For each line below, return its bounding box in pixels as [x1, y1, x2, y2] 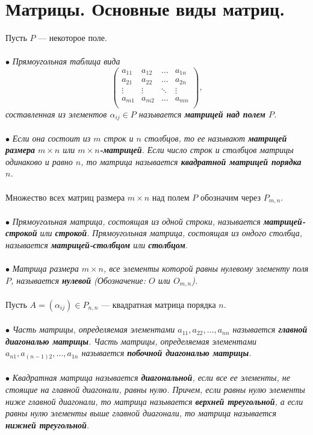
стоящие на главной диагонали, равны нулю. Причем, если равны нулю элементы [5, 383, 305, 396]
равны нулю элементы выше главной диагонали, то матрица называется [5, 407, 277, 419]
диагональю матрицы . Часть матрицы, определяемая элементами [5, 334, 256, 347]
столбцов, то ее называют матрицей [144, 131, 287, 144]
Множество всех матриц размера [5, 190, 125, 203]
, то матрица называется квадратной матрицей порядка [81, 155, 302, 167]
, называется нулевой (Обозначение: [11, 274, 146, 286]
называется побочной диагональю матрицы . [81, 346, 252, 359]
